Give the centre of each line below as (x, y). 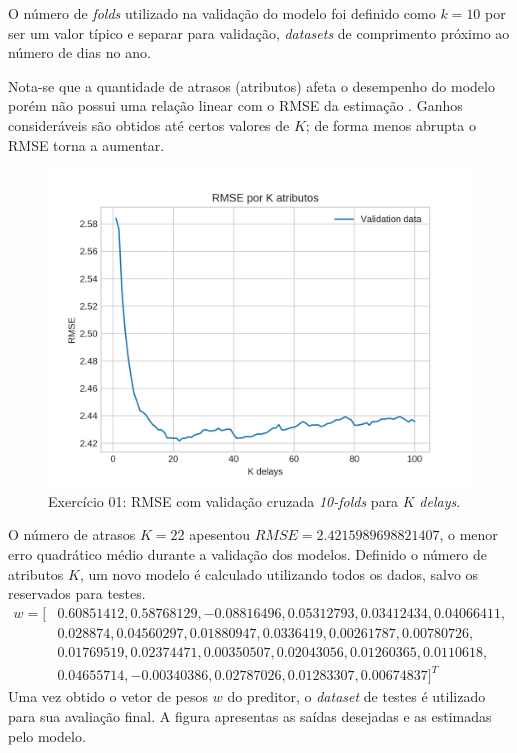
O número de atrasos (72, 534)
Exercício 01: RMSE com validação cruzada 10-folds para (223, 500)
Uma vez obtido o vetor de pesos (108, 696)
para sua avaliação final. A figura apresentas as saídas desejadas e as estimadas (250, 715)
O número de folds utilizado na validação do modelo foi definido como (222, 13)
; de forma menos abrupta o (390, 124)
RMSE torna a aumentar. (86, 144)
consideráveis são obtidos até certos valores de (149, 124)
